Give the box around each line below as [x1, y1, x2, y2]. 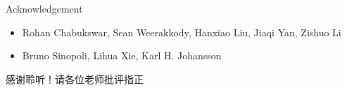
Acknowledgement [6, 1, 83, 15]
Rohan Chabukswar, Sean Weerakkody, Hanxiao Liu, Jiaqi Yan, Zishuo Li [22, 24, 341, 39]
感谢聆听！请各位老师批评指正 [6, 71, 144, 86]
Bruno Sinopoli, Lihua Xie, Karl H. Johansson [22, 48, 222, 63]
